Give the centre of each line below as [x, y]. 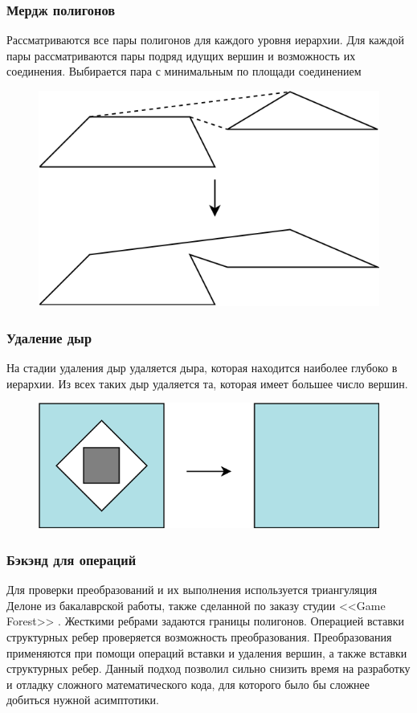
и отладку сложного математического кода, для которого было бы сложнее [188, 684]
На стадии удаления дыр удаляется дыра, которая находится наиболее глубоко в [202, 367]
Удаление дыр [49, 337]
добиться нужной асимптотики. [83, 700]
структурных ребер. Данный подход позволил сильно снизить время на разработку [208, 668]
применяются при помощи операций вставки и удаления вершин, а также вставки [207, 652]
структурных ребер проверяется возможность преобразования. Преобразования [199, 637]
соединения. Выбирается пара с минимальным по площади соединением [184, 71]
